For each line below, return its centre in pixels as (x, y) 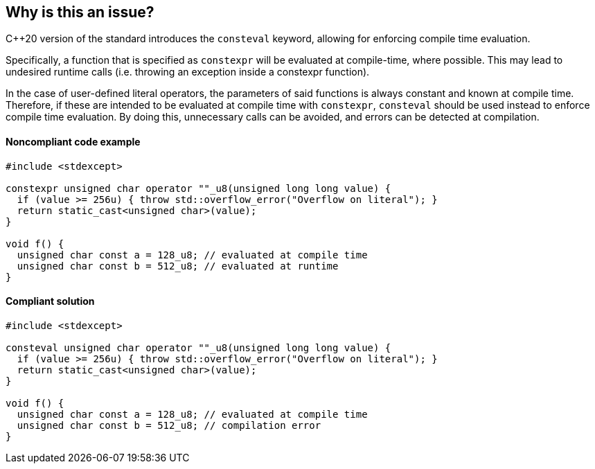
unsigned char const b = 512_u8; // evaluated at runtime (178, 266)
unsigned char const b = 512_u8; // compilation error (169, 425)
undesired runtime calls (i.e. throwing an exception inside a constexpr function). (188, 72)
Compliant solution (50, 301)
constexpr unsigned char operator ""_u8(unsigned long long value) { (198, 188)
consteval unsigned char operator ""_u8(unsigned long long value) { (198, 347)
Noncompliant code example (73, 142)
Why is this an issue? (80, 12)
